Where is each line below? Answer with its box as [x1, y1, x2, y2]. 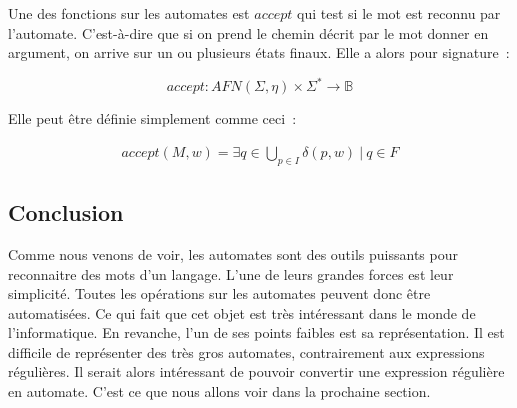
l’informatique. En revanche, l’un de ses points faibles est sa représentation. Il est [8, 322, 505, 343]
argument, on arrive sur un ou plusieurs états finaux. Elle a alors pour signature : [8, 42, 510, 63]
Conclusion [8, 197, 124, 228]
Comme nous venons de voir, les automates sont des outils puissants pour [8, 243, 458, 264]
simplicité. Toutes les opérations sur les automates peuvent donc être [8, 283, 431, 304]
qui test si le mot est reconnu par [297, 3, 501, 23]
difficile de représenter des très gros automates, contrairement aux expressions [8, 341, 485, 362]
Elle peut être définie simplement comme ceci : [8, 108, 297, 129]
